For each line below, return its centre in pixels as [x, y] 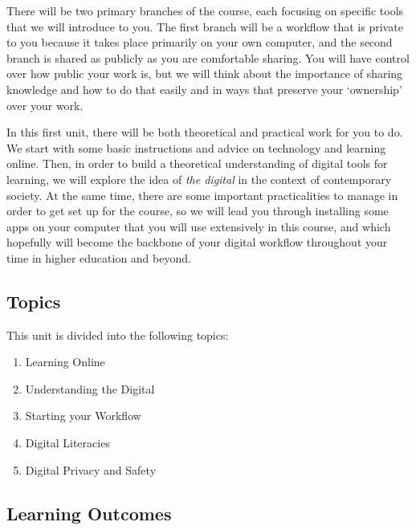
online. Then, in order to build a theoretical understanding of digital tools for [197, 163]
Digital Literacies [67, 443]
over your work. [45, 105]
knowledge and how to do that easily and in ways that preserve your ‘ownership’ [204, 89]
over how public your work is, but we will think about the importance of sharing [205, 73]
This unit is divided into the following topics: [118, 334]
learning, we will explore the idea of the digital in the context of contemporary [199, 179]
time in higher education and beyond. [99, 257]
